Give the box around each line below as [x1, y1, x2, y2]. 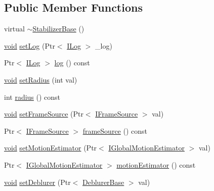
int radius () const [4, 91, 61, 102]
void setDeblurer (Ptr [4, 176, 71, 187]
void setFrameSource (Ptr [4, 108, 83, 119]
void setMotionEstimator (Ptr [4, 142, 97, 153]
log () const [54, 57, 90, 68]
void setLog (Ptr [4, 40, 55, 51]
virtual [4, 23, 25, 34]
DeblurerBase [82, 176, 124, 187]
